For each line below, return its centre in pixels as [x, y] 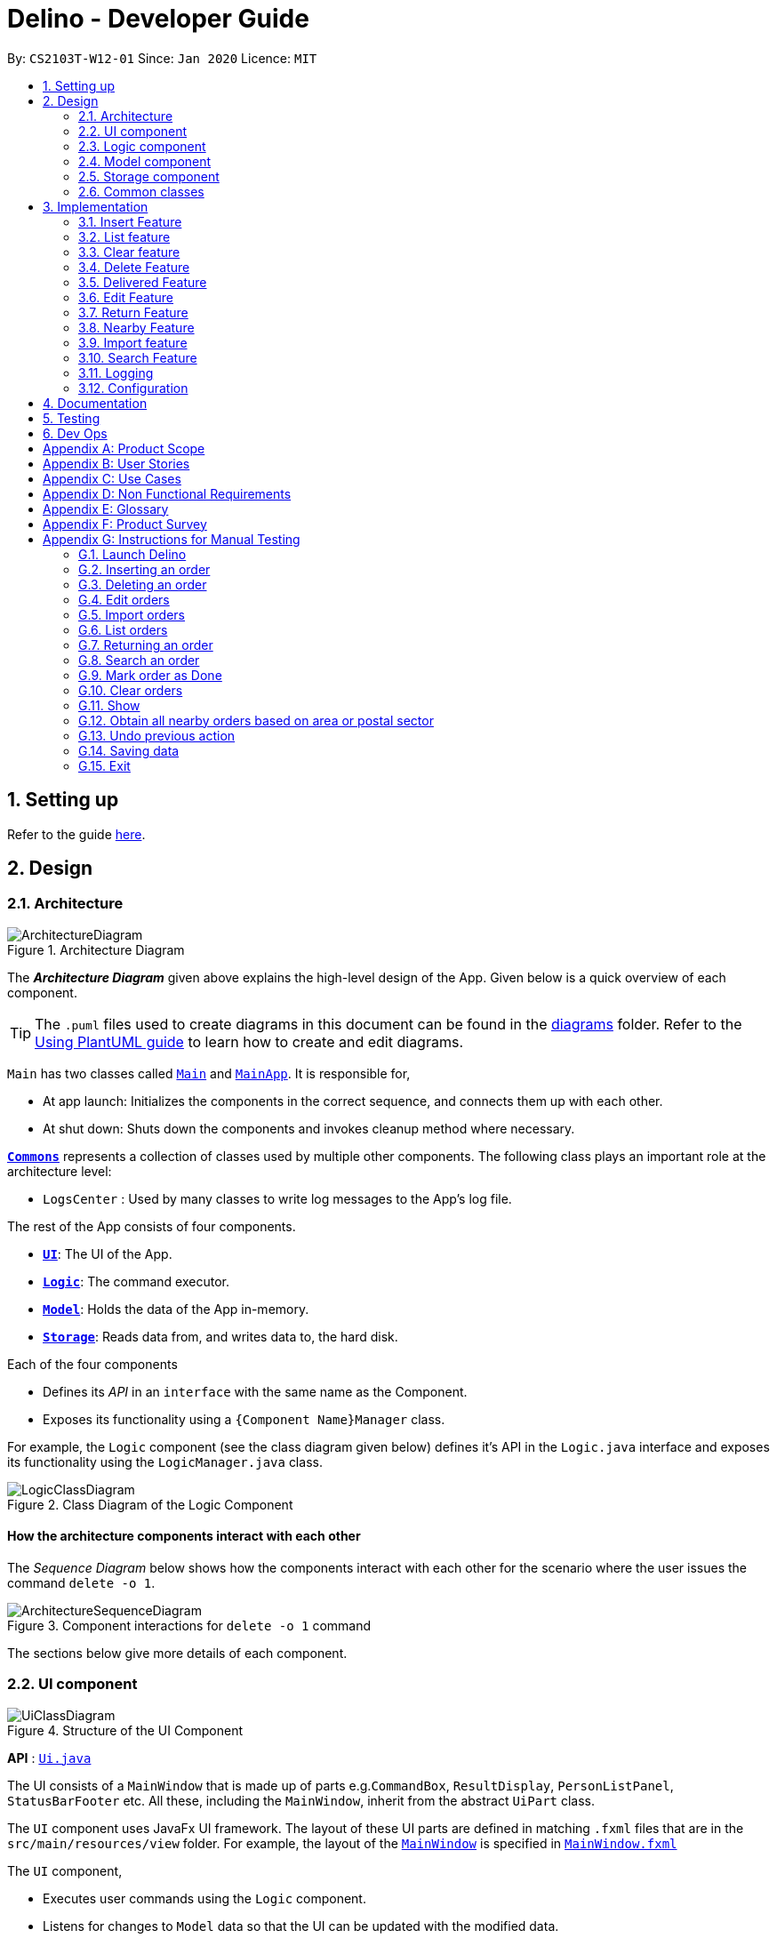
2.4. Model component [145, 161]
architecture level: [60, 1171]
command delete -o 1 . [81, 1583]
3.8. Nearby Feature [136, 327]
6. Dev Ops [75, 433]
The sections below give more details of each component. [177, 1654]
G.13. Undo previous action [157, 735]
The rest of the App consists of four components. [152, 1226]
